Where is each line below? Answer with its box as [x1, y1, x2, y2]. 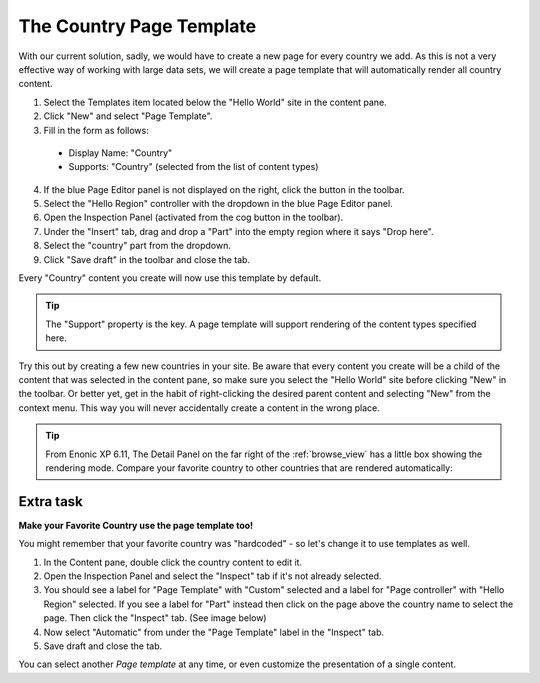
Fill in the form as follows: [43, 124, 149, 136]
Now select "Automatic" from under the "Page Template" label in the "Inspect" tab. [43, 626, 385, 638]
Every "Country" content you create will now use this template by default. [18, 272, 322, 284]
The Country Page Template [18, 15, 257, 37]
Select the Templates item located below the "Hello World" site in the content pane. [43, 96, 387, 108]
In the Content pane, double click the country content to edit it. [43, 556, 303, 568]
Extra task [18, 493, 84, 510]
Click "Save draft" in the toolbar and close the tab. [43, 253, 250, 265]
